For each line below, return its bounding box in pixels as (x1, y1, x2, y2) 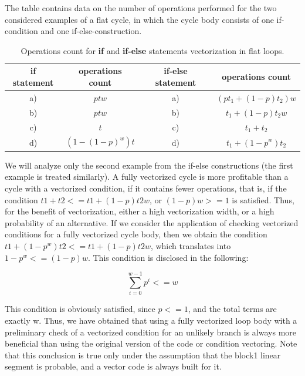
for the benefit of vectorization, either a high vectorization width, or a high (5, 205, 274, 217)
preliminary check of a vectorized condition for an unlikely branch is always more (5, 325, 296, 338)
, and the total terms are (188, 303, 277, 315)
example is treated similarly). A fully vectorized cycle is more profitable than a (5, 170, 289, 183)
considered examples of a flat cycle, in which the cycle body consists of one (5, 13, 274, 25)
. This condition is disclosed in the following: (87, 251, 249, 263)
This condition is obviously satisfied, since (5, 303, 155, 315)
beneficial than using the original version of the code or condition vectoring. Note (5, 337, 297, 350)
